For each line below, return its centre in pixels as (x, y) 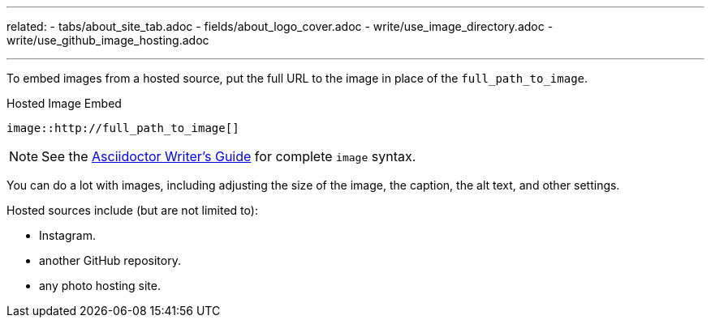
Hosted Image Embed (64, 103)
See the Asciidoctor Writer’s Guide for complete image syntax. (229, 156)
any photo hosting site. (100, 286)
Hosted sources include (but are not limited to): (132, 210)
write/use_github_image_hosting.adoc (108, 40)
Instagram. (67, 235)
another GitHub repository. (110, 260)
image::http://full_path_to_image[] (123, 128)
